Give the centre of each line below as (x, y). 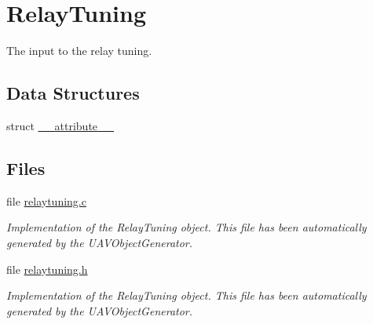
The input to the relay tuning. (79, 51)
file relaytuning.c (46, 200)
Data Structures (73, 93)
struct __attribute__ (60, 125)
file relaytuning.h (47, 269)
